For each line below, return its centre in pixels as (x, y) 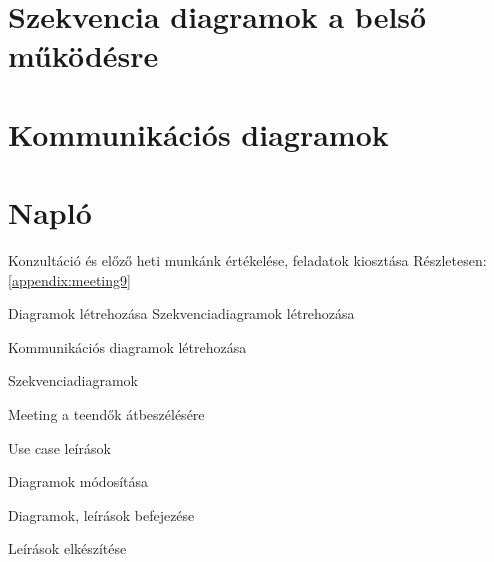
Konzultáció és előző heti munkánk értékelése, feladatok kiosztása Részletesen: (247, 260)
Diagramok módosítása (78, 481)
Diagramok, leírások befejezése (101, 514)
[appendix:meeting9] (69, 279)
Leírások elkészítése (67, 548)
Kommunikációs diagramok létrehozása (127, 346)
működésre (83, 55)
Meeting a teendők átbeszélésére (106, 414)
